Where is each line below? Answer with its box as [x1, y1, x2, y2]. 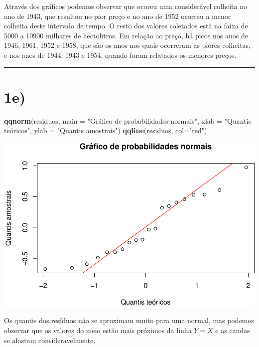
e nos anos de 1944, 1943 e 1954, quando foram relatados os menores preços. [4, 49, 237, 60]
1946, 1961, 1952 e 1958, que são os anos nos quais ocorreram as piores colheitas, [4, 40, 251, 50]
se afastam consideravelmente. [4, 335, 96, 345]
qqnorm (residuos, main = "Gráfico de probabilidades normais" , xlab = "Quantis [4, 115, 251, 126]
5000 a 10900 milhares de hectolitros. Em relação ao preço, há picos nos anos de [4, 30, 248, 40]
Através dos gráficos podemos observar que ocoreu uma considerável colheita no [4, 1, 247, 11]
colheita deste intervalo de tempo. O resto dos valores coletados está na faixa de [4, 20, 248, 31]
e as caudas [215, 325, 250, 336]
